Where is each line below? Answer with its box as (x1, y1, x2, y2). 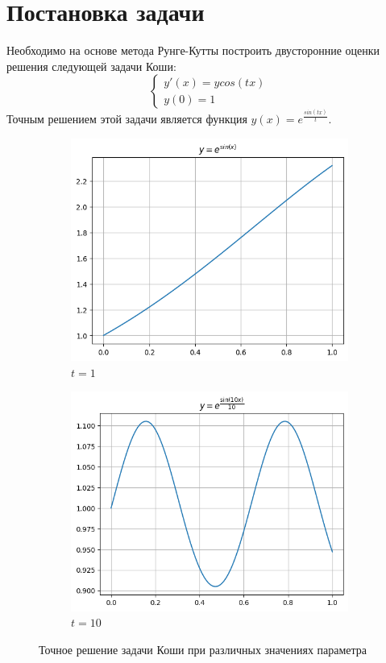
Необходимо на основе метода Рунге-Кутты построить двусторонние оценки (6, 42, 380, 59)
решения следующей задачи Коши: (6, 57, 176, 74)
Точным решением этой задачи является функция (6, 110, 247, 126)
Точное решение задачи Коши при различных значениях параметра (39, 640, 367, 657)
